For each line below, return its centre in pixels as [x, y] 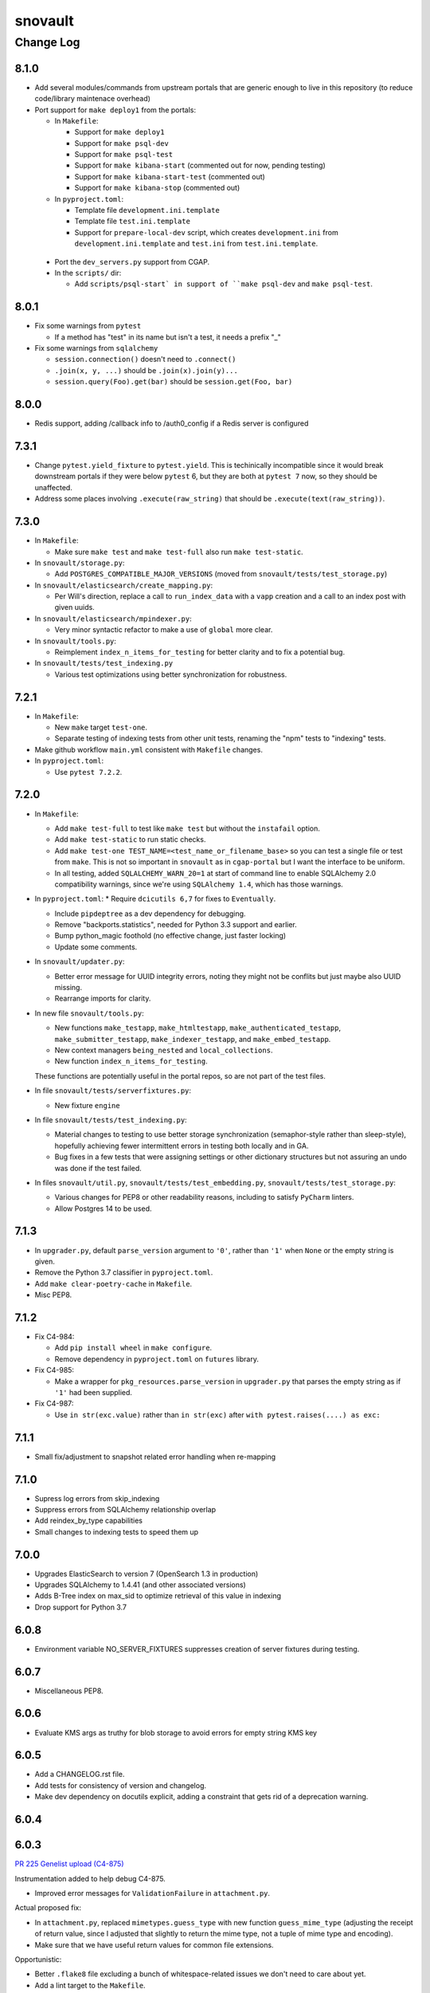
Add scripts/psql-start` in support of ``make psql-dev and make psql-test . [224, 284]
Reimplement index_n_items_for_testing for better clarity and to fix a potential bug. [200, 652]
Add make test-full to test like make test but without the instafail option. [187, 828]
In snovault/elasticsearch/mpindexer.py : [113, 619]
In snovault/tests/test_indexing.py [104, 663]
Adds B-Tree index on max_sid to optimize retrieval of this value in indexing [158, 1596]
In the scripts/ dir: [88, 273]
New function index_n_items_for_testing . [131, 1061]
